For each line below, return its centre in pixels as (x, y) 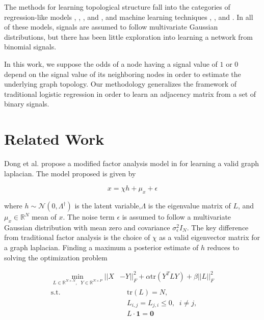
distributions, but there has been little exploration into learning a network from (128, 36)
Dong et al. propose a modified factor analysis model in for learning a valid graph (132, 163)
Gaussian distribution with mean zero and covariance (87, 227)
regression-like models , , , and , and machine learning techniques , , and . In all (129, 17)
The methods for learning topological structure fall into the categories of (117, 7)
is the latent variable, (108, 206)
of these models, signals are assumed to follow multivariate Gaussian (111, 27)
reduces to (223, 247)
